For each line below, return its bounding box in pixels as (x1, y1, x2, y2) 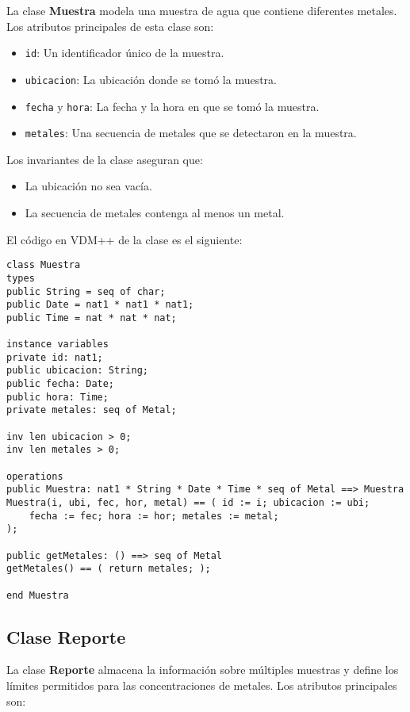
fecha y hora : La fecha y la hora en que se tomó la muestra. (25, 98, 320, 114)
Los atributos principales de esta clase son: (6, 17, 214, 34)
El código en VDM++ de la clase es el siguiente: (6, 231, 243, 247)
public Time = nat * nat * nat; (6, 312, 177, 323)
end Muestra (6, 589, 69, 601)
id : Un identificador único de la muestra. (25, 44, 224, 61)
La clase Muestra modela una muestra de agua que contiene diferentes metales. (6, 2, 397, 18)
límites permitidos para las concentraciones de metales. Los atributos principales (6, 677, 397, 694)
